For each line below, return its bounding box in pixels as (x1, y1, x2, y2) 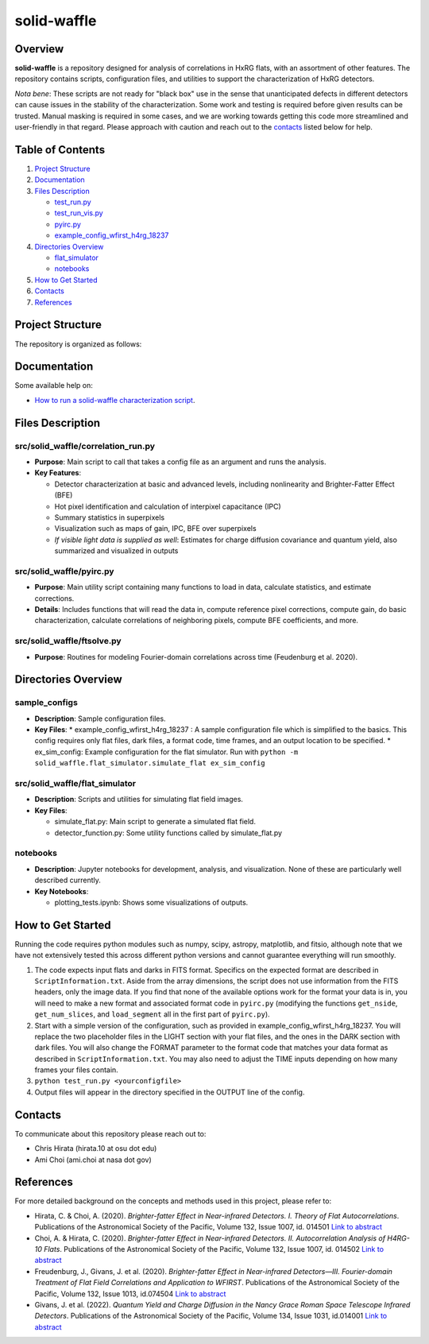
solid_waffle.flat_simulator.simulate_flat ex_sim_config (34, 759, 265, 768)
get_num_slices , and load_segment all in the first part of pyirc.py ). (34, 1009, 270, 1019)
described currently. (34, 875, 101, 885)
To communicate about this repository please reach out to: (14, 1129, 207, 1138)
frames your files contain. (34, 1065, 118, 1075)
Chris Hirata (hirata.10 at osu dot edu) (34, 1144, 157, 1153)
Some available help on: (14, 381, 93, 390)
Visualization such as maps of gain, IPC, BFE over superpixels (54, 524, 257, 533)
